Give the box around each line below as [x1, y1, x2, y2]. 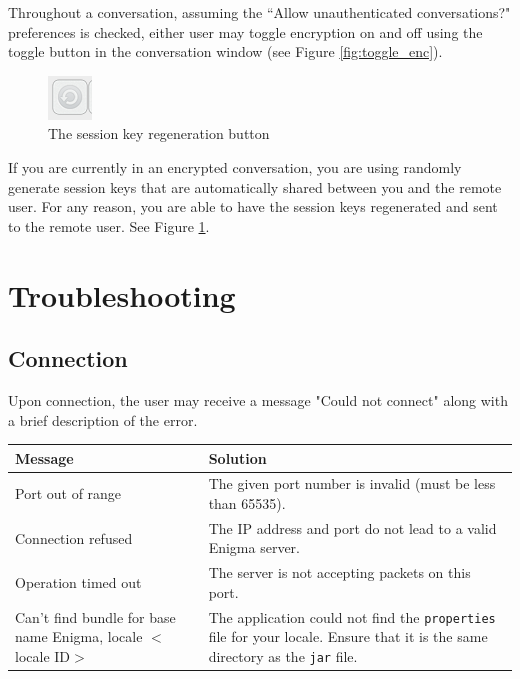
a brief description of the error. [8, 409, 198, 430]
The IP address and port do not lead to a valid [208, 517, 497, 538]
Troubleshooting [8, 274, 236, 315]
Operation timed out [15, 572, 142, 593]
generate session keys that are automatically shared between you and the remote [8, 176, 502, 197]
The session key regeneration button [48, 123, 270, 144]
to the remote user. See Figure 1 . [8, 215, 210, 236]
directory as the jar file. [208, 646, 358, 667]
